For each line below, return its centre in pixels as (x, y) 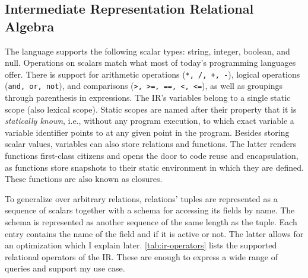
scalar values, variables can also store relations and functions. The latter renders (151, 144)
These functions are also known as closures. (84, 179)
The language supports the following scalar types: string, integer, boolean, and (147, 51)
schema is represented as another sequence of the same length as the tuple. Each (151, 222)
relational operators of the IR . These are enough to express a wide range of (141, 256)
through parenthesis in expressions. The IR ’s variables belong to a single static (148, 98)
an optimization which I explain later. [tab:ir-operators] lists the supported (141, 245)
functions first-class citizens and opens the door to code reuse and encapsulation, (152, 156)
